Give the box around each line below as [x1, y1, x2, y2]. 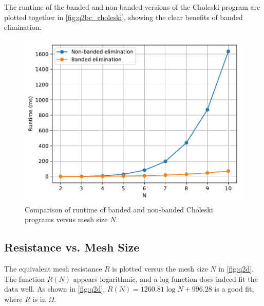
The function [4, 273, 45, 284]
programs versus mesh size [25, 214, 108, 225]
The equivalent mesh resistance [4, 263, 102, 274]
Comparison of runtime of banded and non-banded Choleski [25, 204, 213, 214]
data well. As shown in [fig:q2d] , [4, 283, 105, 294]
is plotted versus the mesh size [112, 263, 208, 274]
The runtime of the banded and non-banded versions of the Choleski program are [4, 2, 260, 12]
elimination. [4, 22, 42, 32]
